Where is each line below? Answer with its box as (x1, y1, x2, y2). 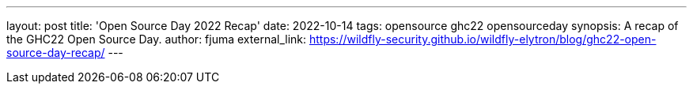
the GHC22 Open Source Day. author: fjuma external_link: (6, 32, 307, 46)
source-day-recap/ (6, 46, 105, 59)
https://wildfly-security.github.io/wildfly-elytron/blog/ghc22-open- (309, 32, 657, 46)
